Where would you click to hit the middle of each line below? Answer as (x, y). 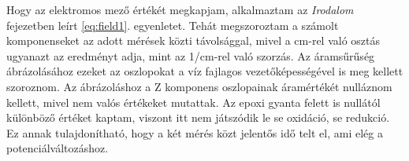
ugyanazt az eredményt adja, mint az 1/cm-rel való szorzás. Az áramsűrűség (191, 55)
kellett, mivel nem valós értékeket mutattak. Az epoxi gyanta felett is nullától (193, 102)
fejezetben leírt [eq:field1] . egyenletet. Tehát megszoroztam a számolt (173, 25)
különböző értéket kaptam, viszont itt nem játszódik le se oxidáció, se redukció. (198, 117)
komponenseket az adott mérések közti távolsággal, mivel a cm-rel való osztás (193, 40)
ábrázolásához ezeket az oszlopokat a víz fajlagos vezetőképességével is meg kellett (205, 71)
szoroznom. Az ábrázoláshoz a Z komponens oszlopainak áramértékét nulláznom (199, 86)
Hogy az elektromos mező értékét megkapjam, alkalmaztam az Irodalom (180, 9)
